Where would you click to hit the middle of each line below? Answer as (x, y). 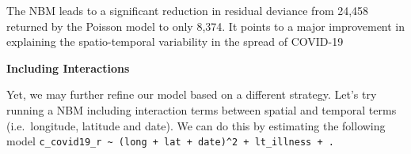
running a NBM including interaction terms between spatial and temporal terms (202, 109)
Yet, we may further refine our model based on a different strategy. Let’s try (192, 94)
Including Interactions (68, 68)
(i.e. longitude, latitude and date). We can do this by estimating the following (196, 125)
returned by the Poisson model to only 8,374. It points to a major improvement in (206, 26)
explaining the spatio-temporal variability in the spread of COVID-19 (175, 41)
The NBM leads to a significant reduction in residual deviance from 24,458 (188, 10)
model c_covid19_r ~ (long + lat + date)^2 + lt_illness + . (170, 141)
